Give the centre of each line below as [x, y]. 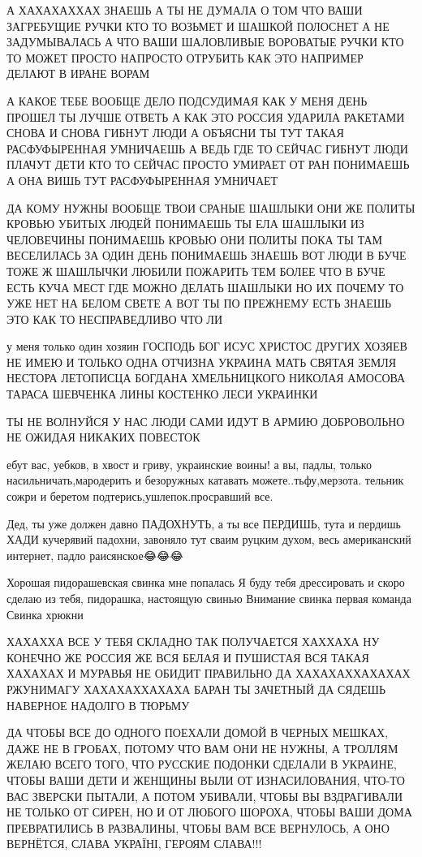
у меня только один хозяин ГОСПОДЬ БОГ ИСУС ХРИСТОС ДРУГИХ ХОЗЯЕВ [207, 346]
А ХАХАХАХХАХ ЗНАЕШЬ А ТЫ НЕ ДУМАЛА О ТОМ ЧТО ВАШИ [185, 10]
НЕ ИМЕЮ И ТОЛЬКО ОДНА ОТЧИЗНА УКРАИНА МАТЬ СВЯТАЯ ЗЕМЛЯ [202, 362]
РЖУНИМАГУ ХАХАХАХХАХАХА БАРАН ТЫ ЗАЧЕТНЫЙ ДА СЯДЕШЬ [196, 689]
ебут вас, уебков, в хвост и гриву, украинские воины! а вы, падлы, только [189, 464]
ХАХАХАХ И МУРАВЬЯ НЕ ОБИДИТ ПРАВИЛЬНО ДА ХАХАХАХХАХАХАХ [209, 673]
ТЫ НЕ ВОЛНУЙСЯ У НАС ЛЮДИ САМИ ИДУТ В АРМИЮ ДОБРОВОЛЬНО [206, 421]
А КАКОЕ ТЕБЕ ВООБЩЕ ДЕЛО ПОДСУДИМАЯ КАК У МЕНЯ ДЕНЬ [187, 100]
